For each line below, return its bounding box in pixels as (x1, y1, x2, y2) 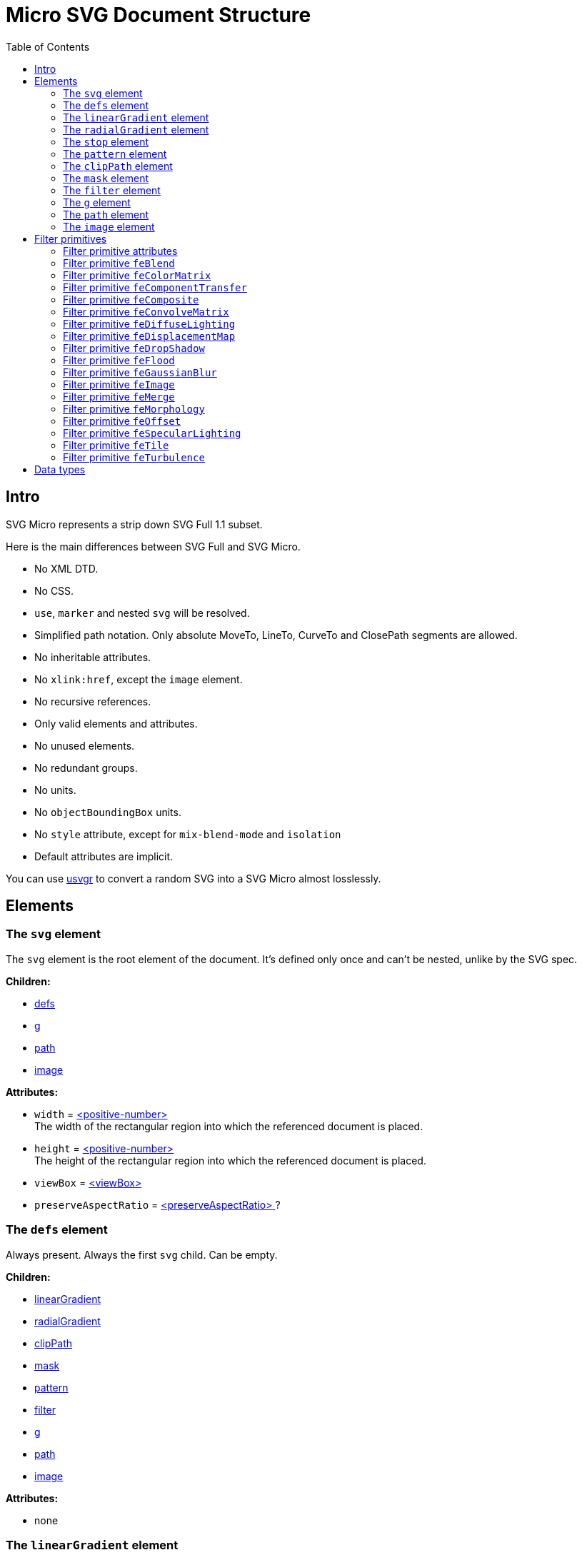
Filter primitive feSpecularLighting (63, 426, 241, 439)
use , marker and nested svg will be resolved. (34, 606, 250, 619)
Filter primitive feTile (63, 438, 169, 451)
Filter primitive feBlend (63, 256, 175, 269)
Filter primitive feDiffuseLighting (63, 317, 236, 330)
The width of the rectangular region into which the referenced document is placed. (34, 1119, 423, 1132)
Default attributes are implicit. (34, 850, 174, 862)
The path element (63, 208, 149, 221)
